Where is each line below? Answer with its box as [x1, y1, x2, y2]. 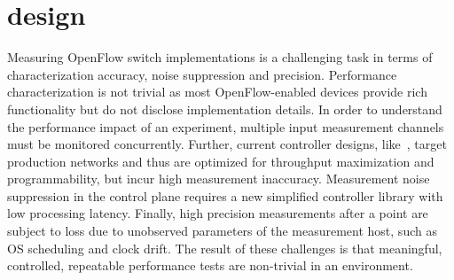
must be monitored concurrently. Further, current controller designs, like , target [7, 135, 447, 153]
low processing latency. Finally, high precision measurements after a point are [7, 204, 428, 222]
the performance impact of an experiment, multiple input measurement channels [7, 117, 444, 136]
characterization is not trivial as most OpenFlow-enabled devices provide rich [7, 82, 427, 101]
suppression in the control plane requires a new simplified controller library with [7, 186, 443, 205]
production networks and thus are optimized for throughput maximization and [7, 152, 434, 170]
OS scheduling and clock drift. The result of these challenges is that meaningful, [7, 238, 442, 257]
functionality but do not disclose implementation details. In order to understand [7, 99, 442, 118]
